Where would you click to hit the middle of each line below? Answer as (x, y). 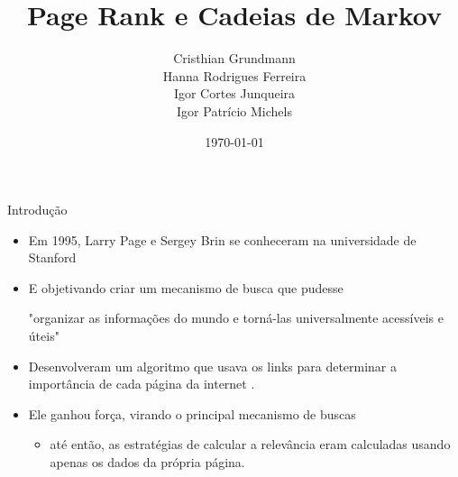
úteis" (44, 336)
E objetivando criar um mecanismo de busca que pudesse (186, 287)
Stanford (52, 257)
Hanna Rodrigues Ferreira (234, 75)
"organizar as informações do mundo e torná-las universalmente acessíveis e (236, 318)
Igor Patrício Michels (234, 110)
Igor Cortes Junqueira (234, 93)
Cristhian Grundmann (234, 58)
